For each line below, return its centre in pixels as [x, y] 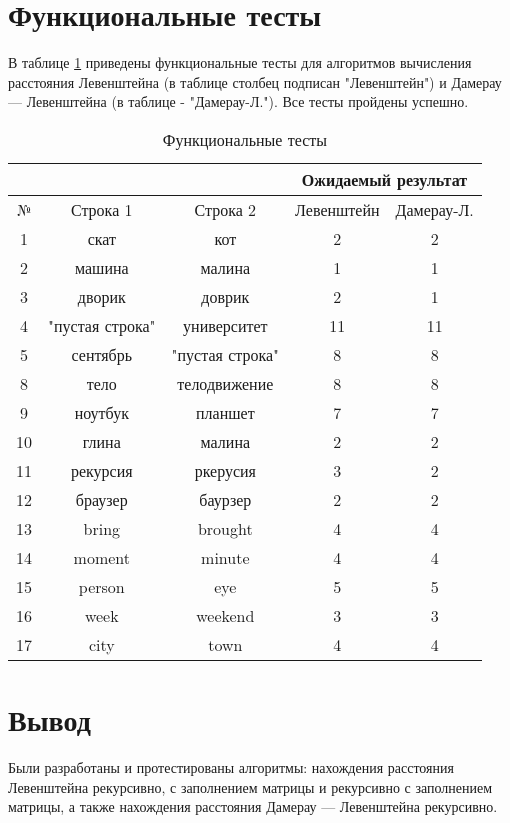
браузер [101, 499]
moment [101, 557]
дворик [101, 296]
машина [101, 267]
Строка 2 [225, 209]
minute [225, 557]
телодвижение [225, 383]
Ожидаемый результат [384, 179]
